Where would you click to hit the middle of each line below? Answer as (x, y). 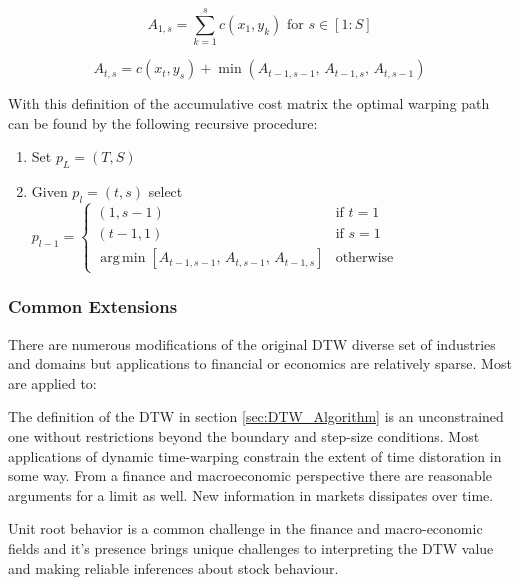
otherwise (364, 258)
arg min (123, 258)
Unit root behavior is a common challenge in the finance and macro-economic (245, 528)
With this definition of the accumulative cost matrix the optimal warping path (249, 103)
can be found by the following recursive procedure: (163, 122)
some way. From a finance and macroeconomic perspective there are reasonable (250, 475)
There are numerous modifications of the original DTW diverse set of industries (252, 343)
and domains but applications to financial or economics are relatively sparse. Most (260, 363)
